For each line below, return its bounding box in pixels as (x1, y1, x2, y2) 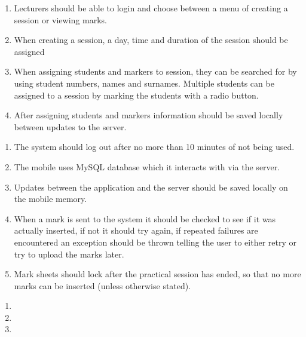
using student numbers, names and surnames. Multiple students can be (14, 76, 274, 89)
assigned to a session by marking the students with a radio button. (14, 88, 259, 101)
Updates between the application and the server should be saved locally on (14, 180, 288, 193)
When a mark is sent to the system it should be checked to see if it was (14, 212, 276, 225)
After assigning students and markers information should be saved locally (14, 109, 283, 121)
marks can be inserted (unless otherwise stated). (14, 279, 191, 292)
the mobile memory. (14, 192, 87, 205)
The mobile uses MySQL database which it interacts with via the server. (14, 160, 280, 173)
